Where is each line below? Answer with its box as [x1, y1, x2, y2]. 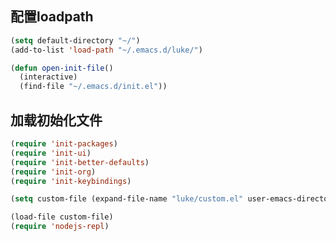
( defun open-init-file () [10, 63, 114, 73]
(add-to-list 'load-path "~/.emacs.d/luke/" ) [10, 45, 203, 55]
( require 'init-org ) [10, 167, 97, 177]
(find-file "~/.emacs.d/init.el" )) [19, 82, 168, 92]
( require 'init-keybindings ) [10, 176, 132, 186]
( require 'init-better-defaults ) [10, 157, 150, 167]
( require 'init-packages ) [10, 139, 118, 149]
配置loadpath [10, 8, 94, 26]
